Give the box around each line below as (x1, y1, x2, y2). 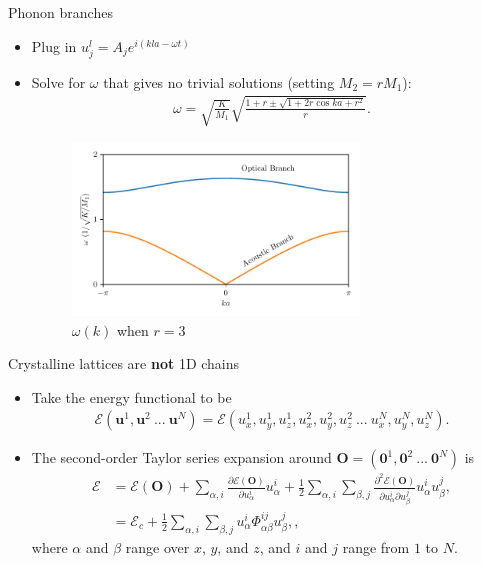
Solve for (31, 71, 86, 92)
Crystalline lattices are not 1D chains (8, 353, 240, 374)
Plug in (31, 35, 77, 56)
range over (125, 536, 190, 557)
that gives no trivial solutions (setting (103, 71, 335, 92)
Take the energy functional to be (31, 386, 232, 407)
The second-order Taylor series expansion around (31, 447, 332, 468)
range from (342, 536, 410, 557)
